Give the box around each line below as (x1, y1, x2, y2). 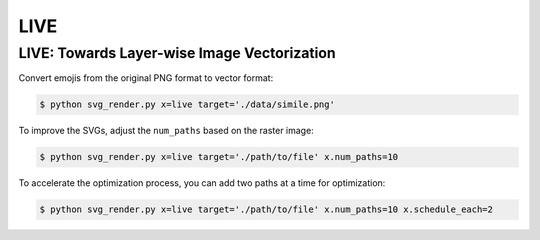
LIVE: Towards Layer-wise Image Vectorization (18, 44, 337, 62)
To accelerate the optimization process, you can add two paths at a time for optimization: (18, 177, 386, 189)
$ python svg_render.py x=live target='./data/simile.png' (39, 99, 335, 110)
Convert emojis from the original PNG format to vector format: (18, 72, 274, 84)
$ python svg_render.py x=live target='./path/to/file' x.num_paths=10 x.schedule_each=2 (39, 204, 494, 215)
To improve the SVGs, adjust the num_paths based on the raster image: (18, 125, 314, 137)
